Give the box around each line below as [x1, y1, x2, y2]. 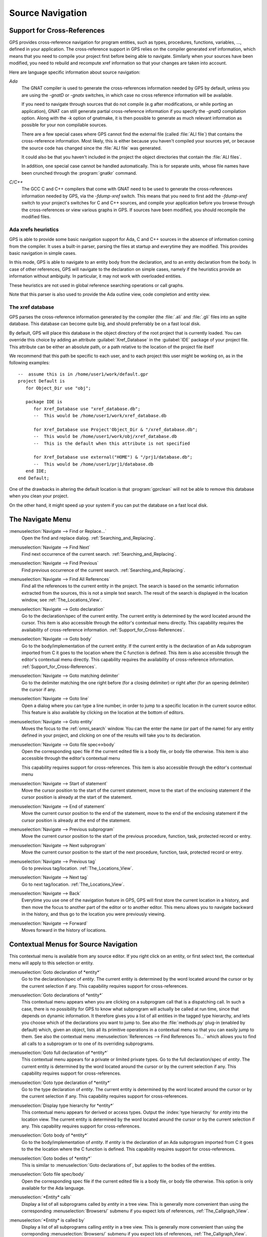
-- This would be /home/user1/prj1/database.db [33, 461, 154, 467]
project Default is [18, 379, 65, 384]
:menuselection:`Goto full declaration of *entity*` [9, 1049, 108, 1056]
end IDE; [25, 468, 47, 474]
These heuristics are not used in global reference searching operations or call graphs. [9, 282, 184, 288]
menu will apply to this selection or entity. [9, 960, 94, 966]
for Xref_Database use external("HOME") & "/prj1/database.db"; [33, 454, 193, 460]
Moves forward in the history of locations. [21, 927, 107, 933]
